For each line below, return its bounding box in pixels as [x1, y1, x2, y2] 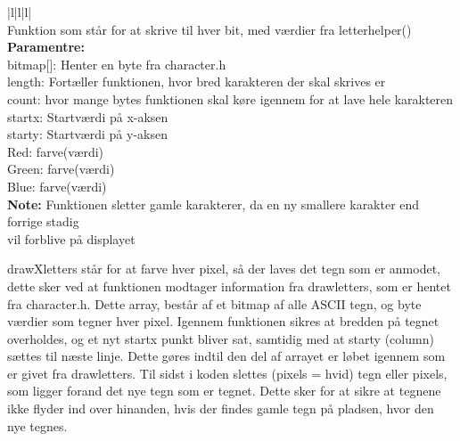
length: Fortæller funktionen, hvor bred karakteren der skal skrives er [7, 72, 386, 91]
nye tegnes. [7, 416, 68, 435]
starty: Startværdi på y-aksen [7, 125, 168, 143]
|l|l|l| [7, 3, 32, 20]
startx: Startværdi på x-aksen [7, 107, 168, 126]
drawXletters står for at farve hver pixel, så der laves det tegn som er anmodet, [7, 259, 440, 278]
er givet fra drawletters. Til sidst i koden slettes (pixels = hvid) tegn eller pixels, [7, 363, 448, 382]
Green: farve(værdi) [7, 159, 115, 178]
